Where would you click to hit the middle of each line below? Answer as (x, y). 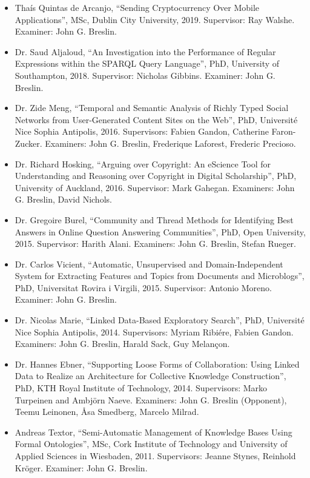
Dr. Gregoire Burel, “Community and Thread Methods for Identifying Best (154, 219)
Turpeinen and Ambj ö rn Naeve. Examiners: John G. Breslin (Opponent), (151, 399)
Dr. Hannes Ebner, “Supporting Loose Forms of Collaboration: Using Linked (157, 364)
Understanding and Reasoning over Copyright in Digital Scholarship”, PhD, (156, 176)
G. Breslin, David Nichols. (63, 199)
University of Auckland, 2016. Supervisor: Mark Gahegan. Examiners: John (155, 187)
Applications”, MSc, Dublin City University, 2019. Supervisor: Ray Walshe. (155, 19)
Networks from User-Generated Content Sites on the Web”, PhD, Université (156, 119)
